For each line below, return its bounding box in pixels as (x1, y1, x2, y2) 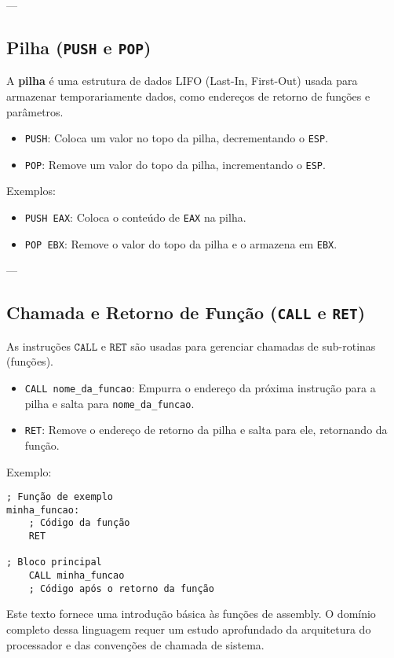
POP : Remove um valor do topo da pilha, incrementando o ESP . (24, 156, 326, 172)
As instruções (6, 337, 71, 354)
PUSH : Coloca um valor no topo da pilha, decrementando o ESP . (24, 130, 329, 146)
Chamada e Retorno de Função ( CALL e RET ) (6, 300, 366, 325)
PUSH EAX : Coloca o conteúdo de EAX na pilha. (24, 209, 246, 226)
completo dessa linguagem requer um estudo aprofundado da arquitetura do (6, 620, 371, 637)
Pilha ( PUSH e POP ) (6, 35, 151, 59)
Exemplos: (6, 182, 56, 199)
